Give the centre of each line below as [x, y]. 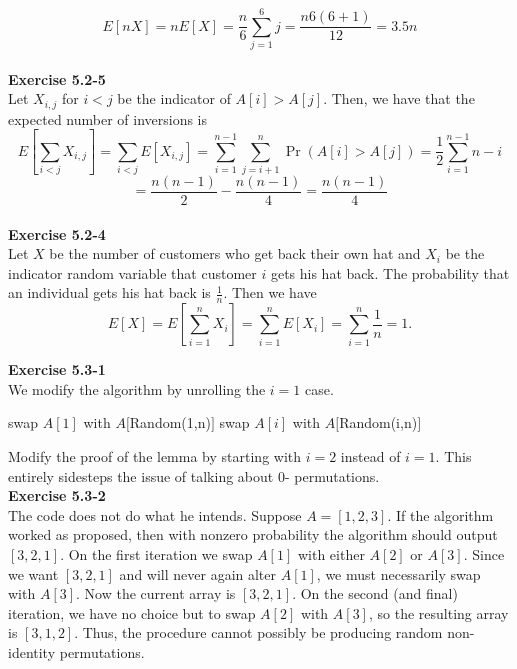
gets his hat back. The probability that [390, 272]
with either [331, 554]
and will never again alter [198, 573]
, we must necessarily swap [398, 573]
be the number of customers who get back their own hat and [235, 253]
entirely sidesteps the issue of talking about [141, 475]
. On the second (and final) [375, 593]
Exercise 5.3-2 [57, 495]
